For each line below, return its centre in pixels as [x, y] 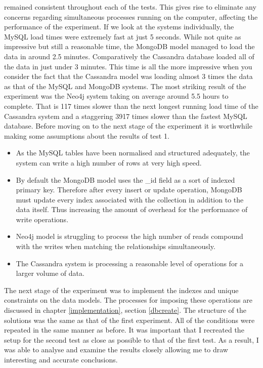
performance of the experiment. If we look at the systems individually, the [119, 27]
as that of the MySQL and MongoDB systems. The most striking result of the [125, 86]
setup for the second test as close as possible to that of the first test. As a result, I [131, 339]
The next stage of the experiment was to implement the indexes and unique [121, 290]
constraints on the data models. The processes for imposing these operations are [128, 300]
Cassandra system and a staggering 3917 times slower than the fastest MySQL [126, 116]
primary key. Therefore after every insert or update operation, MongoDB [129, 190]
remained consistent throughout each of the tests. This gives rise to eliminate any [130, 7]
